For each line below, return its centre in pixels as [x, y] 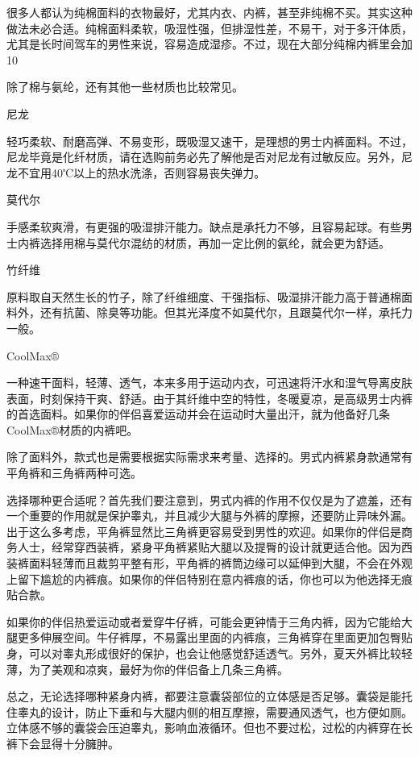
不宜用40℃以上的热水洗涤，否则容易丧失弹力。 [141, 172]
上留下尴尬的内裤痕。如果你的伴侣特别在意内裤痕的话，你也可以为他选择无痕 [209, 578]
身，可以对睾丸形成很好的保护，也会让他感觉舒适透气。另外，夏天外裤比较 [204, 653]
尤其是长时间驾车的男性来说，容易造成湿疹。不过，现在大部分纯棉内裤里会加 [209, 44]
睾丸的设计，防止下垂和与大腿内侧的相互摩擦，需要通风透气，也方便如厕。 [215, 711]
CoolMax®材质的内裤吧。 [73, 429]
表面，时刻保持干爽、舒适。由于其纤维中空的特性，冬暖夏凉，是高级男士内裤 [209, 398]
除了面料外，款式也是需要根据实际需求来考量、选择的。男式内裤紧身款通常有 [209, 457]
